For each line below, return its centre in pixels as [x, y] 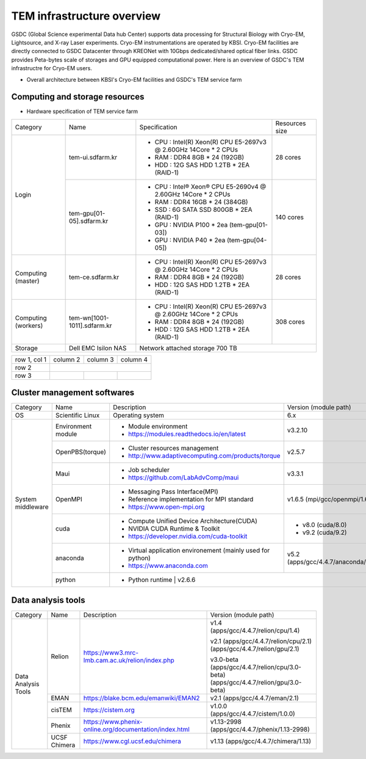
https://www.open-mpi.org [167, 507]
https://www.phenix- [113, 722]
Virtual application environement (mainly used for [199, 551]
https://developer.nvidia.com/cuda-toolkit [188, 536]
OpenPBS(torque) [81, 452]
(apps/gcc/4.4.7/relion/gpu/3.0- [256, 682]
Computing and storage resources [78, 97]
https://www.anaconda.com [168, 566]
